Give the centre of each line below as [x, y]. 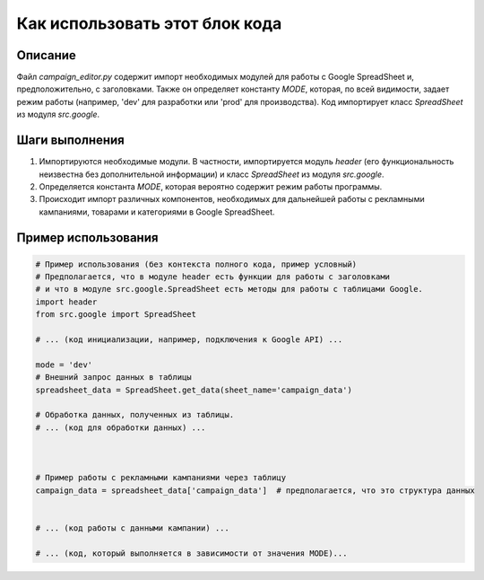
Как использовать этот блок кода [149, 23]
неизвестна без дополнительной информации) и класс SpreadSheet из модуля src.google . [212, 174]
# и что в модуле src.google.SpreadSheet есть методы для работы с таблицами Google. [229, 289]
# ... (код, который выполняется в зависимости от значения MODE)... [191, 553]
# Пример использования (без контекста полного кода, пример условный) [196, 264]
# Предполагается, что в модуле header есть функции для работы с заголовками [212, 277]
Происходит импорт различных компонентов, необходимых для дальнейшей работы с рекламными [232, 199]
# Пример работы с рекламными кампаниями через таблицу [161, 478]
